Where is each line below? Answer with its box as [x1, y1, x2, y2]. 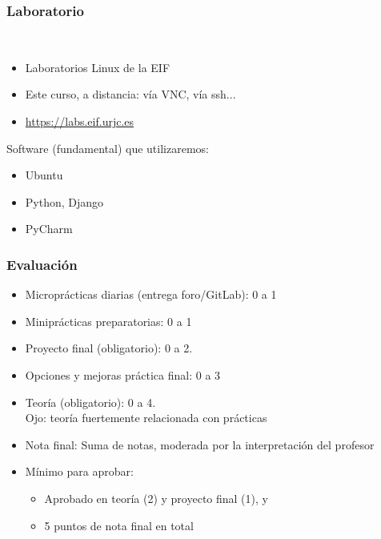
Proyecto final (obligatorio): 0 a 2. [25, 340, 193, 356]
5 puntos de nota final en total [44, 517, 194, 533]
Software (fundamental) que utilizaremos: [6, 139, 209, 156]
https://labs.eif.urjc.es [25, 113, 134, 129]
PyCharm [25, 220, 73, 237]
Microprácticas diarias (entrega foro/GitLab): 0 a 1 [25, 286, 277, 303]
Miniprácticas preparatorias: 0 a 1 [25, 312, 192, 329]
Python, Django [25, 193, 104, 210]
